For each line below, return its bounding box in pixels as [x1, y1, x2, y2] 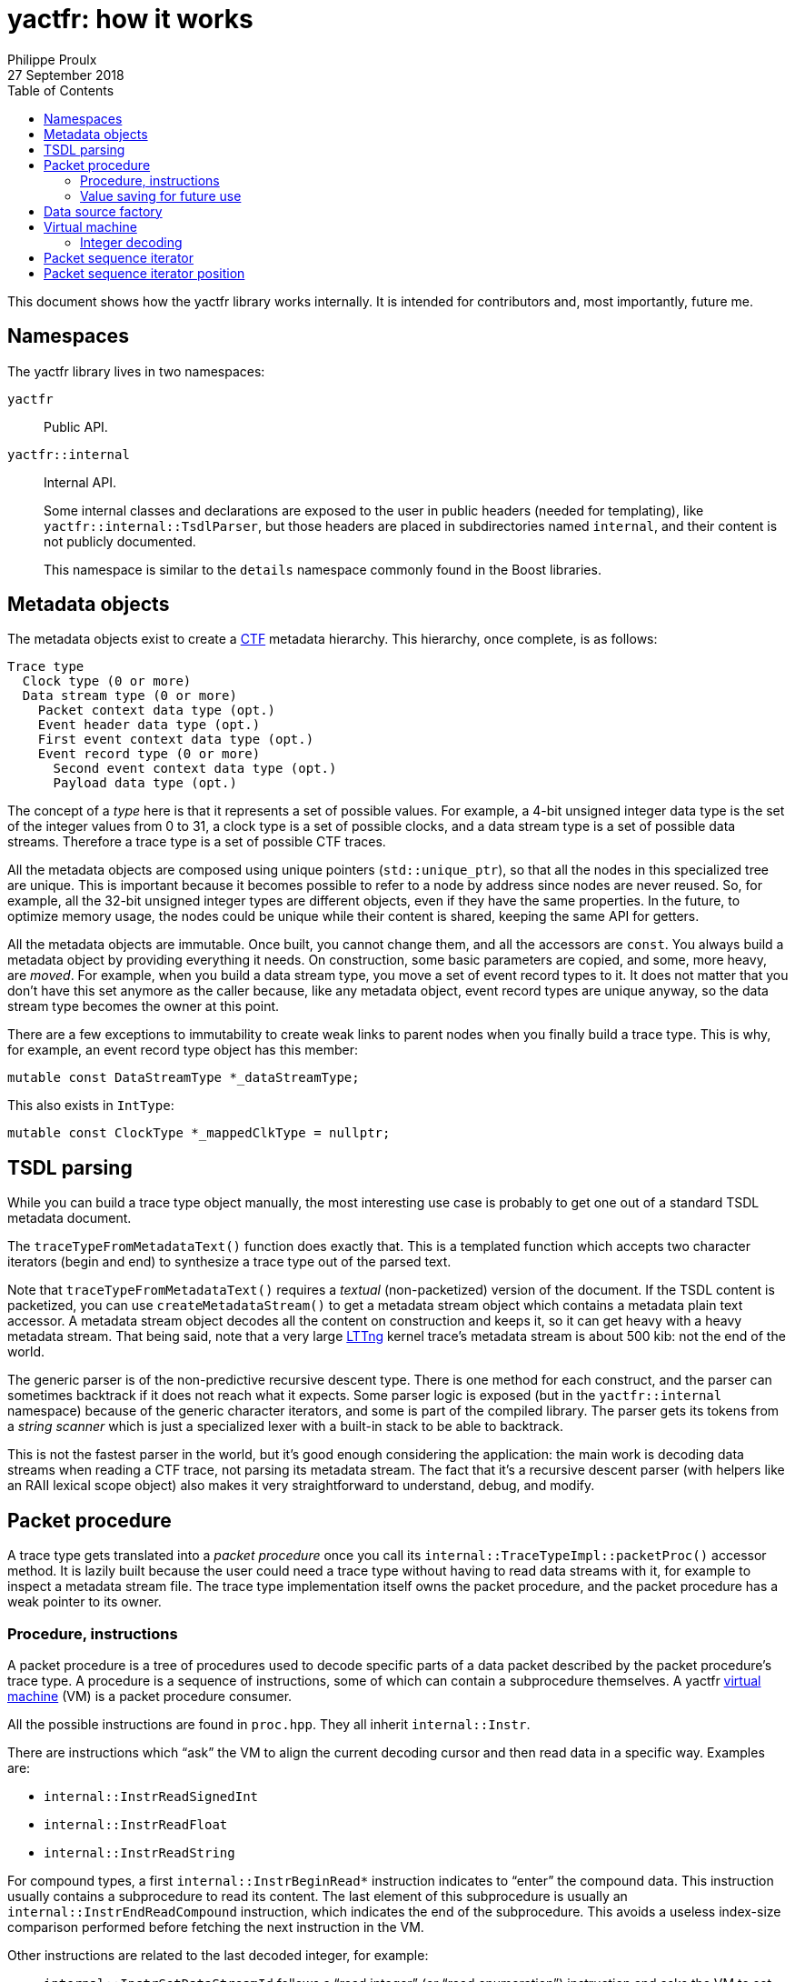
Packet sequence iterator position [44, 265, 245, 281]
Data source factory [44, 203, 163, 219]
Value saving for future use [80, 187, 242, 204]
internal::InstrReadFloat [44, 1817, 228, 1832]
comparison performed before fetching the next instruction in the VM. [7, 1918, 424, 1935]
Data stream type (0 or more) [22, 688, 237, 704]
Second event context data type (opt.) [53, 761, 337, 776]
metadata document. [7, 1210, 132, 1226]
